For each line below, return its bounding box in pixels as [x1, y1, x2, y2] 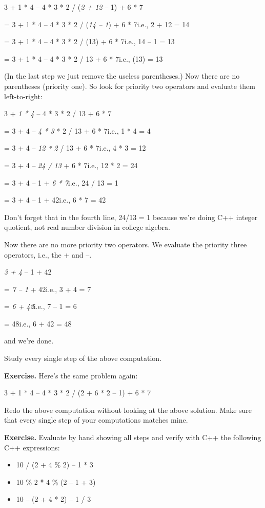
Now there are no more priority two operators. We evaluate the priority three [4, 239, 247, 249]
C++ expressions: [4, 442, 60, 452]
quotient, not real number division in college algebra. [4, 222, 170, 232]
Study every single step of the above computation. [4, 353, 162, 364]
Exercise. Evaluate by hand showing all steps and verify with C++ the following [4, 432, 261, 443]
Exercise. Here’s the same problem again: [4, 370, 138, 380]
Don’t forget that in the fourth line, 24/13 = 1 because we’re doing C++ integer [4, 211, 258, 222]
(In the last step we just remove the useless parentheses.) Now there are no [4, 70, 240, 81]
